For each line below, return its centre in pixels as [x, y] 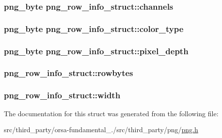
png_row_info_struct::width [62, 95]
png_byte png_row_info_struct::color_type [94, 28]
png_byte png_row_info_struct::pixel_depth [96, 51]
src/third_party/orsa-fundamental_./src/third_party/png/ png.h [101, 130]
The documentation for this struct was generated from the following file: [111, 113]
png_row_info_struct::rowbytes [69, 73]
